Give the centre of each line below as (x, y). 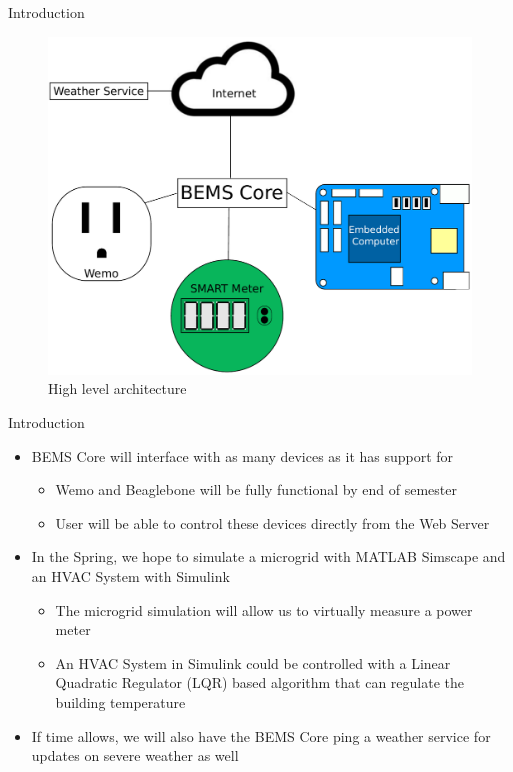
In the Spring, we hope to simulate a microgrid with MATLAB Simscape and (268, 556)
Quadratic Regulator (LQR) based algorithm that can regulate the (259, 682)
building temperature (120, 702)
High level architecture (117, 388)
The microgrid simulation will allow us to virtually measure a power (264, 609)
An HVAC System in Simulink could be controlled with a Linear (253, 662)
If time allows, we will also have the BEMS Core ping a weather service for (261, 735)
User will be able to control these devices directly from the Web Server (272, 522)
